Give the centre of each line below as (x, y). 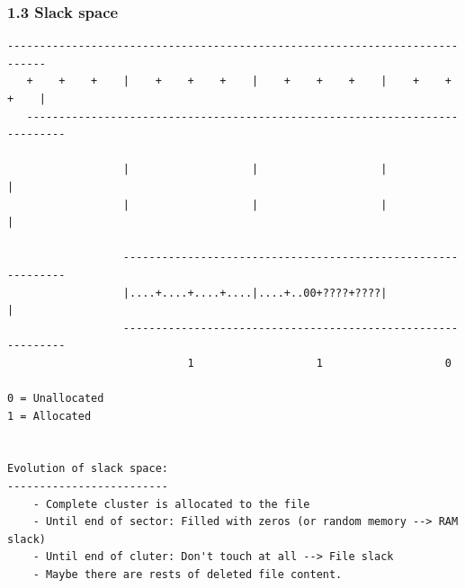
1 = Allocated (49, 416)
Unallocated (68, 399)
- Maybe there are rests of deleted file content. (188, 575)
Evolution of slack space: (88, 469)
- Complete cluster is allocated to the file (171, 504)
